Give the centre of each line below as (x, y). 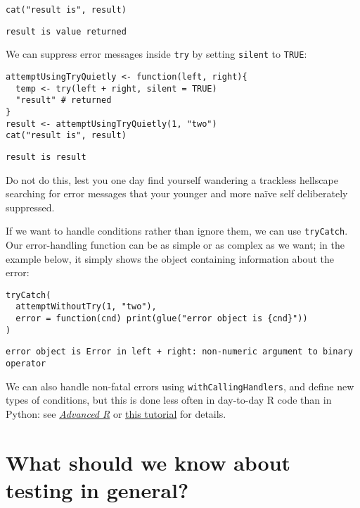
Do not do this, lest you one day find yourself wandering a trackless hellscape (172, 179)
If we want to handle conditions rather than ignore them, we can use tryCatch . (177, 231)
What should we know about (148, 462)
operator (26, 364)
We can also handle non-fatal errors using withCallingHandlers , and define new (180, 386)
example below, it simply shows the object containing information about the (170, 258)
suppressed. (30, 207)
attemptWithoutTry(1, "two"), (86, 307)
